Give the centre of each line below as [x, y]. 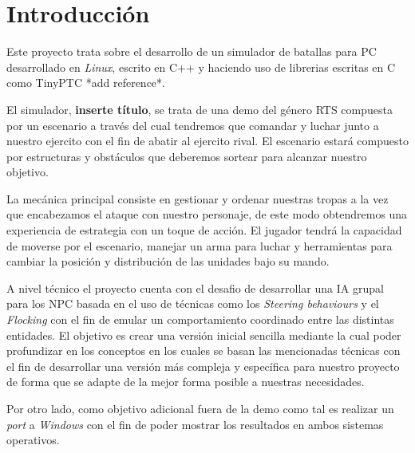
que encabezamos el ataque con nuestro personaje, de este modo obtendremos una [207, 214]
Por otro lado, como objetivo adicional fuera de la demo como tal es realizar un [200, 408]
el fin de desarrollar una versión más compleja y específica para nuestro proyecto [203, 366]
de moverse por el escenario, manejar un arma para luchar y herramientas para [200, 245]
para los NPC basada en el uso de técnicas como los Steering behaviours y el [193, 303]
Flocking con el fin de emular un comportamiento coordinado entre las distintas [200, 319]
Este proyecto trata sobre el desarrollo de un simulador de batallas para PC [192, 51]
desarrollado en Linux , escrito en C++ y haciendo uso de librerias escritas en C [201, 67]
